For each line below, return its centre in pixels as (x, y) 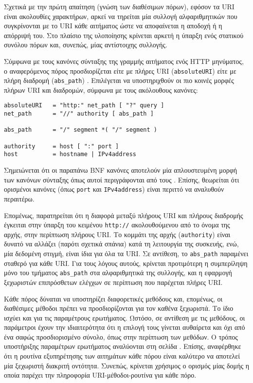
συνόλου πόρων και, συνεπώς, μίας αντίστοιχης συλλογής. (86, 45)
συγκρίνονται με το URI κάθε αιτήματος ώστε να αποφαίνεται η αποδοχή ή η (113, 26)
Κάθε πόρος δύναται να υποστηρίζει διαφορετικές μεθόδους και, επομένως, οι (113, 298)
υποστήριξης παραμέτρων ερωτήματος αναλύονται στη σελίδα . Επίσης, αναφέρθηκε (123, 346)
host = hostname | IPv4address (70, 154)
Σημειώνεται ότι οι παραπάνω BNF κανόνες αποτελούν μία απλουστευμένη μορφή (121, 170)
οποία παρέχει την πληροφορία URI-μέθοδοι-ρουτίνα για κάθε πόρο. (100, 375)
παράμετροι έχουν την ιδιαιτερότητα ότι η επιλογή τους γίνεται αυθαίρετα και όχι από (125, 327)
